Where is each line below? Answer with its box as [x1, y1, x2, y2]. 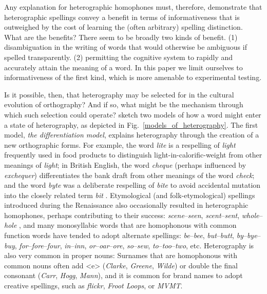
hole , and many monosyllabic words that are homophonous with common [4, 220, 237, 230]
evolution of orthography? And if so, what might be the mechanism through [4, 99, 243, 110]
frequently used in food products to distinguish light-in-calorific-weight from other [4, 149, 262, 160]
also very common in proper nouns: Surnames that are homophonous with [4, 250, 237, 261]
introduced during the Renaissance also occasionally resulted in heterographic [4, 200, 249, 210]
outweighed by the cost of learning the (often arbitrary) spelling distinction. [4, 22, 243, 32]
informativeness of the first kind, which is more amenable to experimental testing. [4, 72, 262, 83]
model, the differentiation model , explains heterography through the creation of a [4, 129, 259, 140]
